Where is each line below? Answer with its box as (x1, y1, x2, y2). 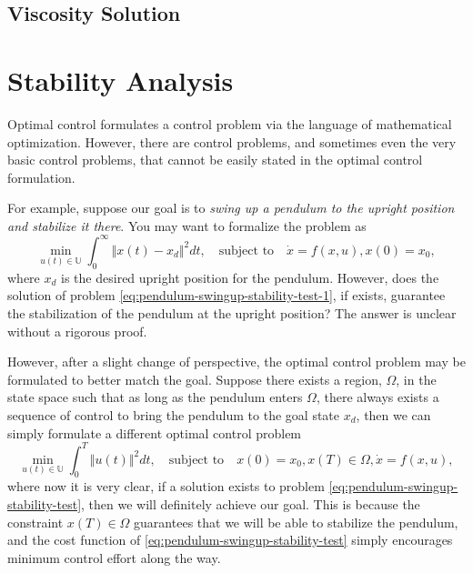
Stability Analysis (7, 61, 234, 98)
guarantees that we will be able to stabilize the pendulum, (134, 512, 458, 531)
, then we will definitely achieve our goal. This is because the (81, 495, 420, 513)
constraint (7, 512, 64, 531)
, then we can (356, 405, 431, 424)
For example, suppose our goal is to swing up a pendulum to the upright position (7, 198, 455, 217)
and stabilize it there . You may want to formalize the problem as (7, 216, 367, 235)
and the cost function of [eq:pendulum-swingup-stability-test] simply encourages (7, 530, 453, 549)
